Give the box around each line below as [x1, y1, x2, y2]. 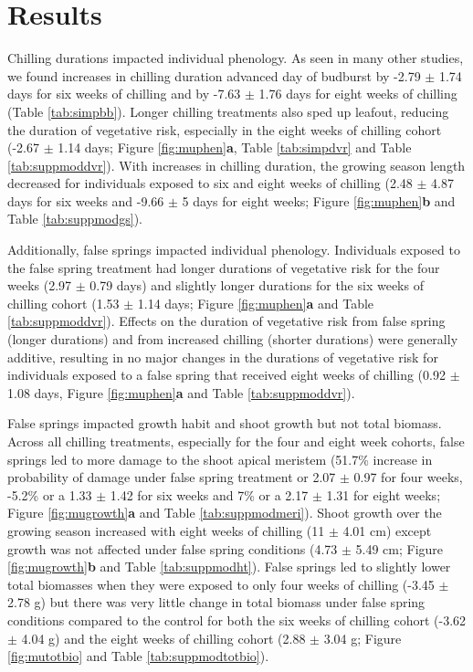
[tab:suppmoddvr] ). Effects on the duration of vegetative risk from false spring [7, 311, 446, 331]
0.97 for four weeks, [353, 467, 463, 487]
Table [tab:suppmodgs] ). [7, 209, 142, 228]
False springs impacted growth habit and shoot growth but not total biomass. [7, 414, 442, 433]
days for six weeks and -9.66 [7, 191, 164, 210]
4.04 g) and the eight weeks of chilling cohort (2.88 [21, 628, 306, 647]
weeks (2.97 [7, 276, 72, 295]
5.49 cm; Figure [355, 539, 444, 558]
